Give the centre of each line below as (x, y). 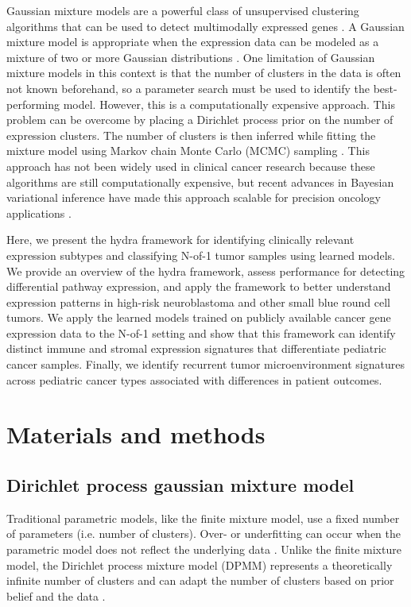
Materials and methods (136, 434)
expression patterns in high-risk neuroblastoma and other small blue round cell (198, 302)
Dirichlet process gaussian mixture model (180, 485)
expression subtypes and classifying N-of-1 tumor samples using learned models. (201, 255)
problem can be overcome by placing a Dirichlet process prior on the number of (200, 120)
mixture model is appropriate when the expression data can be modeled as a (193, 42)
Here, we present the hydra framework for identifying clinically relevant (180, 240)
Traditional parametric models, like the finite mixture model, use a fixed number (203, 518)
